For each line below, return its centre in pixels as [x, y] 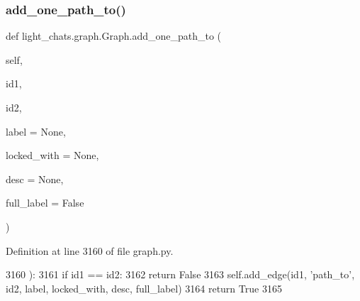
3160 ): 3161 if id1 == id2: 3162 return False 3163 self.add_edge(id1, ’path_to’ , [180, 274]
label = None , [36, 131]
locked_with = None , [52, 155]
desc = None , [35, 179]
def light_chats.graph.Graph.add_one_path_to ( [114, 36]
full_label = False [45, 203]
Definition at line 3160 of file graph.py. [90, 250]
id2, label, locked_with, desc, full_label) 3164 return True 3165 [144, 288]
